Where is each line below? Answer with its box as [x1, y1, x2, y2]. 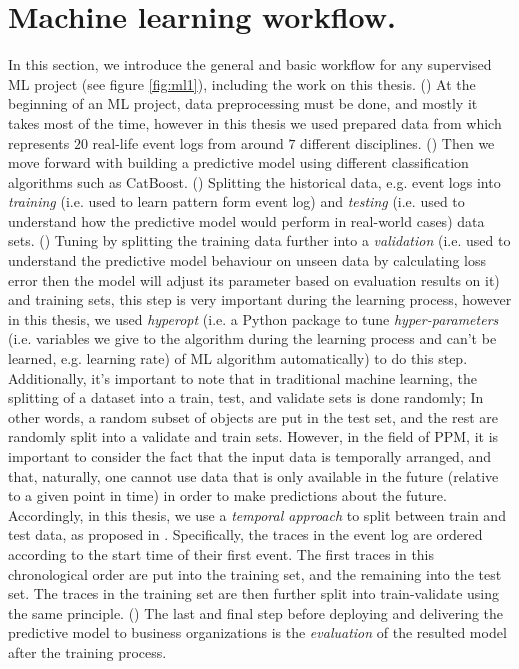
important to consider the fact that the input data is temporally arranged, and [8, 446, 492, 466]
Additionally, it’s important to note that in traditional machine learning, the [8, 367, 477, 388]
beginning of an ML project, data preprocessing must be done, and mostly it [8, 93, 478, 114]
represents [8, 132, 70, 153]
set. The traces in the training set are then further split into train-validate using [8, 583, 500, 604]
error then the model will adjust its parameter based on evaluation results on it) [8, 269, 500, 290]
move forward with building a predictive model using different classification [8, 152, 469, 173]
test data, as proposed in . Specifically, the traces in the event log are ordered [8, 524, 483, 545]
